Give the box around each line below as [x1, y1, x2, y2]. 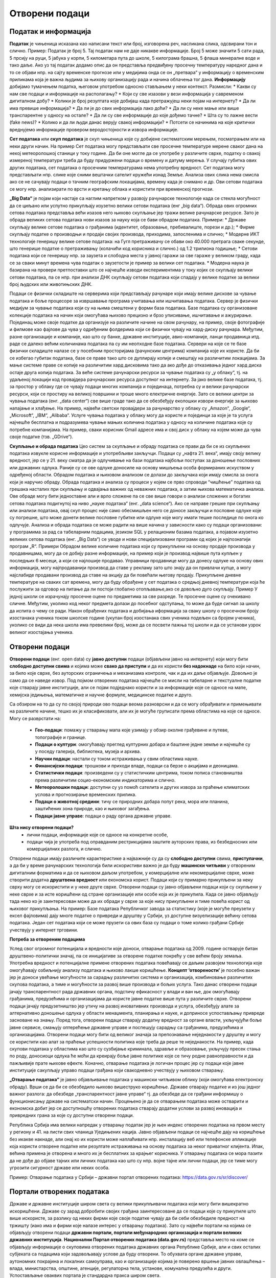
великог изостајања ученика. [9, 629, 74, 635]
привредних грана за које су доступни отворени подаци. [9, 1112, 134, 1119]
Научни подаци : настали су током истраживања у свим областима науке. [35, 756, 199, 762]
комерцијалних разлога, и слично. [27, 846, 102, 852]
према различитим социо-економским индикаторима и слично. [35, 777, 176, 783]
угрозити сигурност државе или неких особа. [9, 1165, 110, 1171]
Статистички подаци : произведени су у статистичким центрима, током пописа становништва [35, 770, 243, 776]
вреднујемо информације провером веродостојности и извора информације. [9, 126, 179, 132]
